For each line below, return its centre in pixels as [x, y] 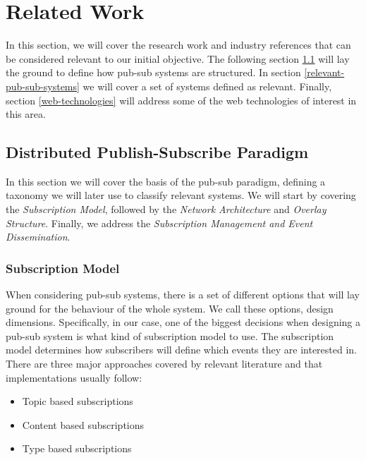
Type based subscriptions [77, 448]
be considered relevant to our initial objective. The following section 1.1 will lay [178, 58]
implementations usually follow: [74, 377]
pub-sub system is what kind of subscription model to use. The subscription [170, 335]
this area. [26, 114]
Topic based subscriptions [78, 401]
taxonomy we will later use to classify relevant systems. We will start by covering [181, 195]
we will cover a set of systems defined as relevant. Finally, [207, 86]
